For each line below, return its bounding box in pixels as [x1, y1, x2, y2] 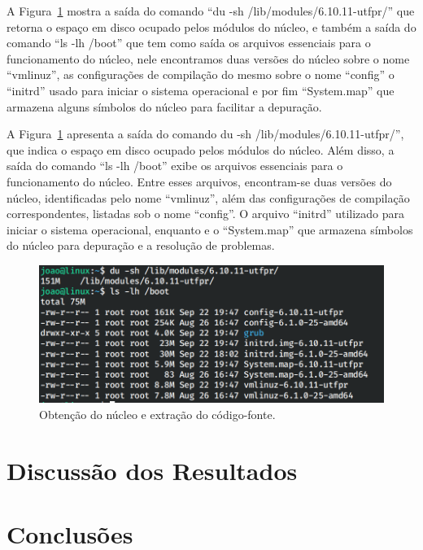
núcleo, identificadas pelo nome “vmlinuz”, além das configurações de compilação [7, 189, 410, 206]
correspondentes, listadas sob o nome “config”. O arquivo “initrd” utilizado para [7, 205, 405, 222]
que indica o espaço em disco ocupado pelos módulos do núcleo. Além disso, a [7, 141, 395, 158]
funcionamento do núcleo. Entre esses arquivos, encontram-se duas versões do [7, 172, 392, 190]
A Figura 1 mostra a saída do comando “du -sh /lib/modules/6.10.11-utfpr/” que [7, 2, 415, 19]
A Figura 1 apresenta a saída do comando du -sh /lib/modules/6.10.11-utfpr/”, [7, 125, 404, 142]
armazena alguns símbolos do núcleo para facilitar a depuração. [7, 98, 322, 115]
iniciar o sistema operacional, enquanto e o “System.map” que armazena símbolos [7, 220, 413, 238]
